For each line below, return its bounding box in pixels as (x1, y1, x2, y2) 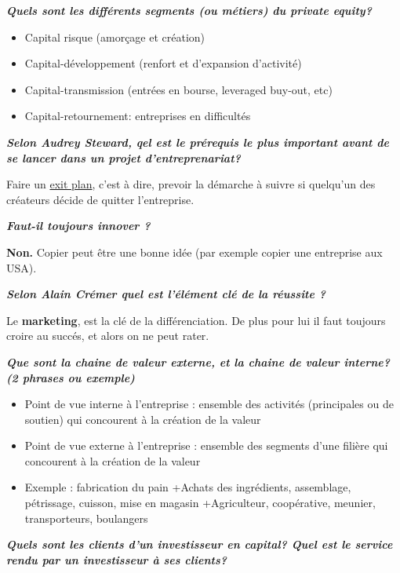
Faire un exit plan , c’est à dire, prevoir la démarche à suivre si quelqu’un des (6, 176, 376, 192)
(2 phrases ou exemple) (6, 369, 135, 385)
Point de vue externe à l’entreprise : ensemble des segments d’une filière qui (24, 437, 388, 454)
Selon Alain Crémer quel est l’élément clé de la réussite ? (6, 286, 326, 302)
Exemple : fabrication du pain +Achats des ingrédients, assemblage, (24, 479, 351, 495)
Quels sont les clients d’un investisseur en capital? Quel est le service (6, 536, 393, 553)
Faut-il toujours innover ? (6, 217, 151, 234)
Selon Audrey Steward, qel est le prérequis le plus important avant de (6, 133, 389, 150)
